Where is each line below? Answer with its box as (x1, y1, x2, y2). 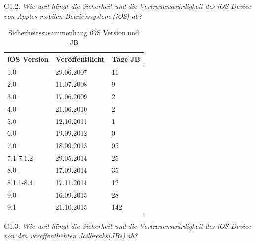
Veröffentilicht (55, 54, 105, 64)
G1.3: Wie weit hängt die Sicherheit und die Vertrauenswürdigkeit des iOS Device (4, 220, 251, 231)
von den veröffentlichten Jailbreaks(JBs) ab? (4, 230, 138, 241)
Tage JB (111, 54, 141, 64)
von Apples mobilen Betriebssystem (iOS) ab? (4, 10, 142, 21)
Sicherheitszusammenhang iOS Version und (8, 27, 139, 38)
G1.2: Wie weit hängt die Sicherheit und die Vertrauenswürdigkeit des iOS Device (4, 1, 251, 11)
